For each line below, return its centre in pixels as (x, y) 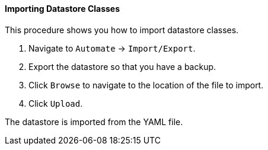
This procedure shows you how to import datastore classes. (122, 30)
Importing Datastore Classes (63, 9)
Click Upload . (56, 103)
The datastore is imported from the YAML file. (94, 122)
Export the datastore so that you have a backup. (122, 66)
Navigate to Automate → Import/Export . (112, 48)
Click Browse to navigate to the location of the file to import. (146, 85)
